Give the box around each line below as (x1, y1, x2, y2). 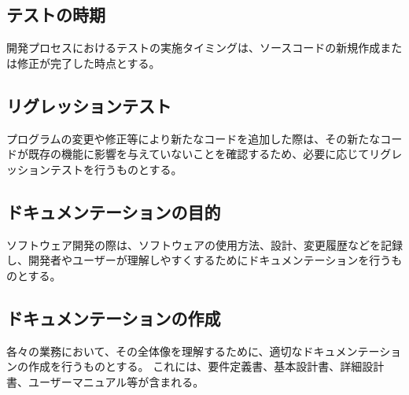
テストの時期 (6, 2, 105, 27)
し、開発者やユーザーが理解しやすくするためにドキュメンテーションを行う (6, 252, 392, 268)
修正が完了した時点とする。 (17, 54, 160, 71)
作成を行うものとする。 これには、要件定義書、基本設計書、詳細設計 (28, 358, 385, 375)
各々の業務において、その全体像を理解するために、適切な (6, 342, 303, 359)
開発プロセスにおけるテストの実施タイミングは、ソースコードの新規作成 (6, 39, 381, 56)
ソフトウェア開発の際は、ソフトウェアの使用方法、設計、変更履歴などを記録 (6, 236, 403, 253)
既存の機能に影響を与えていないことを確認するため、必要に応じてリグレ (28, 146, 403, 162)
